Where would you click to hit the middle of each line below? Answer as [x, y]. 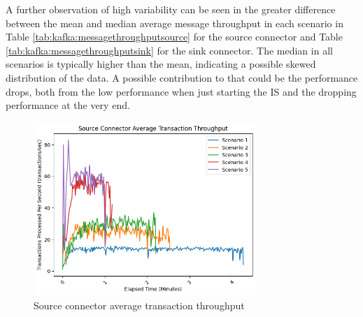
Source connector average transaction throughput [139, 305]
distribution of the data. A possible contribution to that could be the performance [182, 77]
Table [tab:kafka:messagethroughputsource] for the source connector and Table [174, 37]
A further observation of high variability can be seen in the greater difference [171, 9]
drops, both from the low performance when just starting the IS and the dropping [181, 91]
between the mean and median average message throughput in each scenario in [175, 23]
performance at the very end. [68, 105]
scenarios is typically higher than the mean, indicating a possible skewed [161, 64]
